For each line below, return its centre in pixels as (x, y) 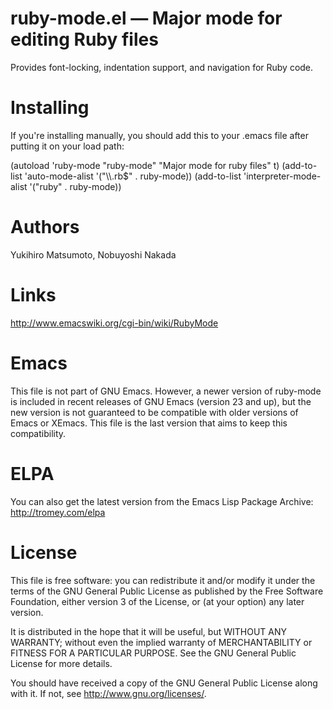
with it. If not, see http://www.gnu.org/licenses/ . (108, 693)
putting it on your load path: (67, 146)
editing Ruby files (84, 39)
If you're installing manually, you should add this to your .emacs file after (159, 135)
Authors (45, 227)
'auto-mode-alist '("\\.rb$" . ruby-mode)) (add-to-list (133, 176)
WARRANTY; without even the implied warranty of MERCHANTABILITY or (161, 642)
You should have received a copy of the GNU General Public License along (164, 683)
